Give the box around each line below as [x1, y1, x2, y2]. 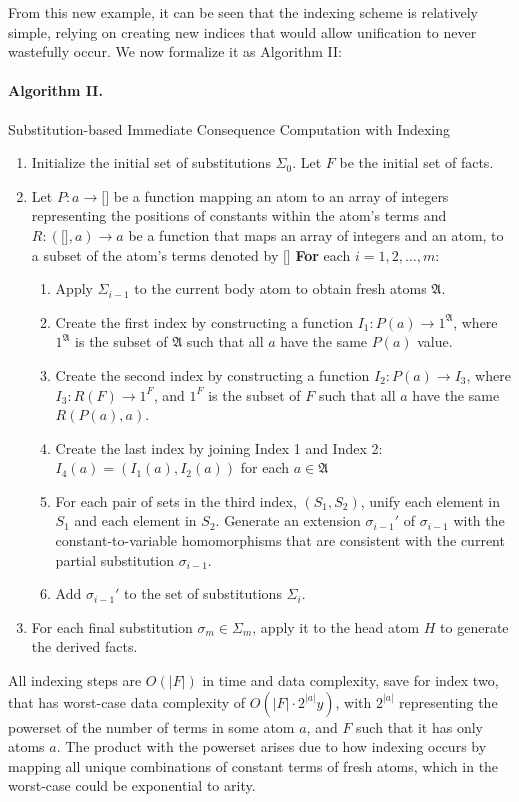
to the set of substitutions [124, 583, 282, 604]
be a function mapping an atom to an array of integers [113, 185, 449, 206]
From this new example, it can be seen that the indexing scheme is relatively [8, 2, 478, 22]
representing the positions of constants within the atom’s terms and [31, 205, 447, 226]
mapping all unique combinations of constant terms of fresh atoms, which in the [8, 755, 499, 776]
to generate [440, 616, 509, 637]
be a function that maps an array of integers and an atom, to [128, 224, 504, 245]
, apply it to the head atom [252, 616, 420, 637]
